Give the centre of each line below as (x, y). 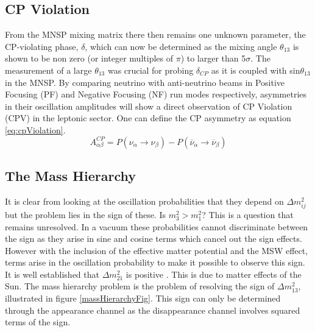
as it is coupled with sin (256, 70)
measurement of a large (48, 70)
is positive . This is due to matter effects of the (214, 274)
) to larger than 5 (213, 58)
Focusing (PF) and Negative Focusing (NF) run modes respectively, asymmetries (156, 94)
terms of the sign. (38, 322)
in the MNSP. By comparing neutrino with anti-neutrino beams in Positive (145, 82)
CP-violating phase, (42, 46)
